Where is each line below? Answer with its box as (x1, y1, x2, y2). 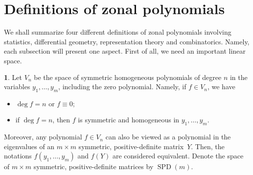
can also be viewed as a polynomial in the (105, 132, 231, 142)
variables (4, 81, 30, 92)
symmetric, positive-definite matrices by (33, 161, 154, 172)
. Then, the (191, 141, 225, 151)
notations (4, 151, 32, 161)
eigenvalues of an (4, 141, 55, 151)
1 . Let (4, 72, 23, 82)
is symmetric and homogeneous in (78, 115, 180, 125)
